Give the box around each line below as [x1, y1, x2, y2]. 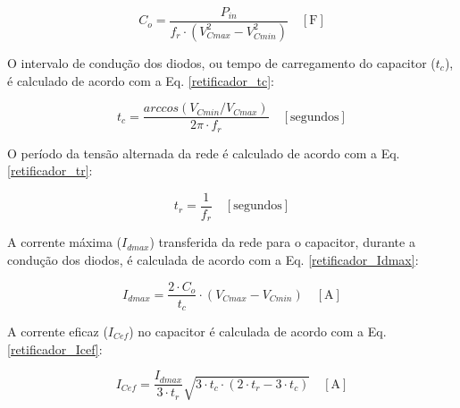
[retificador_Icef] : [7, 339, 103, 358]
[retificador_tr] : [7, 161, 93, 180]
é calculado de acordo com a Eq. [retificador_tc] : [7, 71, 274, 89]
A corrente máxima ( [7, 233, 122, 251]
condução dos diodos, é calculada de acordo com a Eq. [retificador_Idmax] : [7, 250, 419, 268]
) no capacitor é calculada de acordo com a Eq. [129, 322, 387, 341]
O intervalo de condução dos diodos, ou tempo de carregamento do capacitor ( [7, 53, 436, 72]
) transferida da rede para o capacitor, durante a [149, 233, 415, 251]
